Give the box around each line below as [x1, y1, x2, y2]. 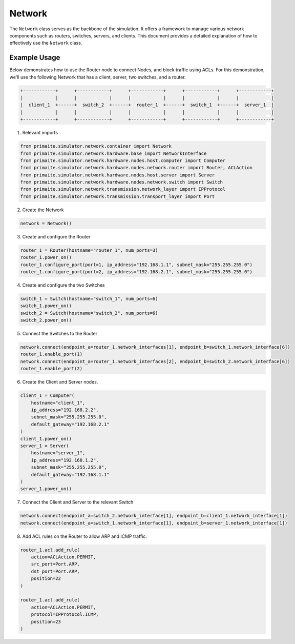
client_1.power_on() [20, 436, 72, 441]
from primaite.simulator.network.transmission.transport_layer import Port [20, 193, 215, 199]
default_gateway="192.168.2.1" [31, 421, 110, 427]
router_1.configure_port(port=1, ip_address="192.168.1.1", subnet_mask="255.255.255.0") [20, 261, 253, 268]
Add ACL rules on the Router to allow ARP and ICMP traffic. [22, 533, 147, 539]
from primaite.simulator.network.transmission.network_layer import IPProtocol [20, 186, 226, 192]
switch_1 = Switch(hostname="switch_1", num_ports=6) [20, 295, 158, 301]
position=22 [31, 576, 61, 581]
